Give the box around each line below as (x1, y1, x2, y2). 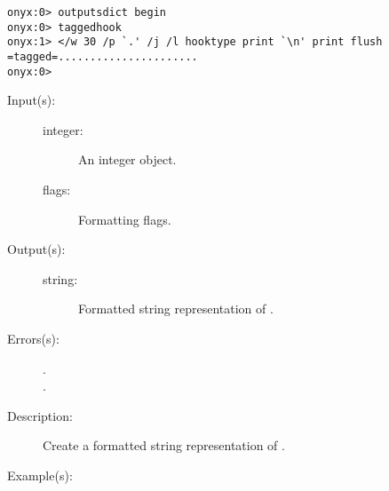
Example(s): (7, 466, 73, 484)
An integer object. (78, 150, 177, 169)
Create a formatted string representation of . (43, 436, 285, 455)
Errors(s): (7, 329, 60, 348)
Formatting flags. (78, 210, 171, 228)
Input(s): (7, 91, 56, 109)
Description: (7, 406, 73, 424)
